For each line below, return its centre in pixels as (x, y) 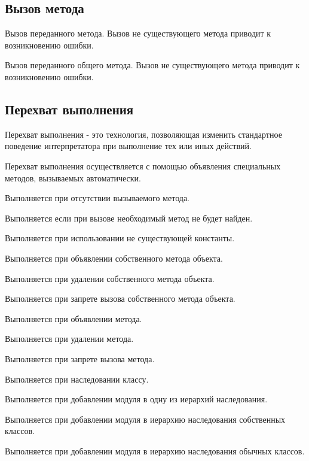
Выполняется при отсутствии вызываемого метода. (97, 198)
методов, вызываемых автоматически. (73, 178)
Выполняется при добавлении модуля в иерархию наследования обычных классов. (155, 451)
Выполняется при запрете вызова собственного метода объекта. (120, 298)
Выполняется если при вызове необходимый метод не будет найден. (129, 218)
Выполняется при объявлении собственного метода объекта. (114, 258)
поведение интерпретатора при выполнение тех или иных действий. (128, 146)
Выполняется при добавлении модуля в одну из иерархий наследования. (136, 399)
